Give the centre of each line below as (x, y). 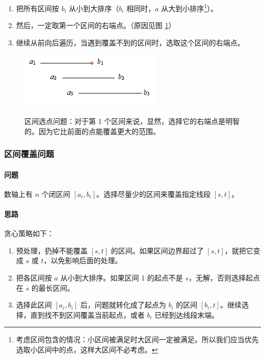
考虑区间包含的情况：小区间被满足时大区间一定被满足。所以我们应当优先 (137, 339)
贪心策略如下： (29, 233)
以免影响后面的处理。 (86, 260)
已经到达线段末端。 (187, 314)
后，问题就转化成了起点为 (123, 305)
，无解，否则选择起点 (224, 278)
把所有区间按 (37, 8)
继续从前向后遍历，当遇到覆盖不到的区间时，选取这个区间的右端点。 (130, 42)
